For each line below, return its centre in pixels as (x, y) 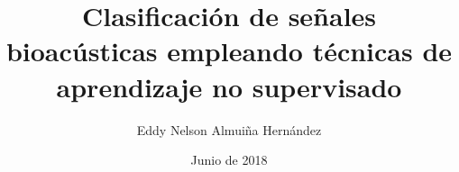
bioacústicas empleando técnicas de (229, 51)
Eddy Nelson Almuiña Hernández (229, 129)
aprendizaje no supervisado (229, 86)
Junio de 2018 (229, 160)
